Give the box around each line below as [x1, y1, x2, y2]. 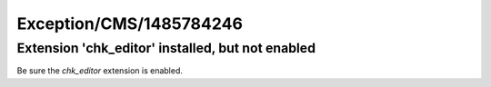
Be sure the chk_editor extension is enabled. [16, 65, 184, 76]
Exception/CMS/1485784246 [16, 14, 243, 34]
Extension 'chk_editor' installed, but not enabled [16, 40, 316, 56]
